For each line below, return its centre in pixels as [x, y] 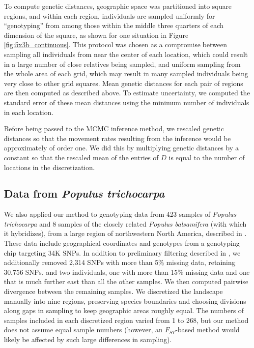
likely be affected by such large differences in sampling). [88, 339]
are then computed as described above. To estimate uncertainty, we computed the [127, 93]
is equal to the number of [207, 157]
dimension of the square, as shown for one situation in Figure [96, 35]
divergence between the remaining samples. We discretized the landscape [113, 291]
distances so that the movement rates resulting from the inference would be [117, 138]
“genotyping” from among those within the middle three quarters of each [114, 25]
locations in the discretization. [49, 167]
